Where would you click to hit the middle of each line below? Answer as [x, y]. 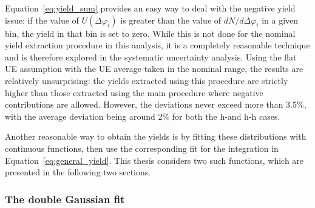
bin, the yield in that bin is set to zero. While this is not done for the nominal [150, 33]
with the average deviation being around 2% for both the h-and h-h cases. [143, 116]
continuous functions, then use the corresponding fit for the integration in [142, 148]
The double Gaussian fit [65, 199]
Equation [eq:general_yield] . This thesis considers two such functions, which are [154, 160]
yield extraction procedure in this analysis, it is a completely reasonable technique [157, 45]
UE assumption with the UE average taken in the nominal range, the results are [154, 69]
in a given [280, 20]
